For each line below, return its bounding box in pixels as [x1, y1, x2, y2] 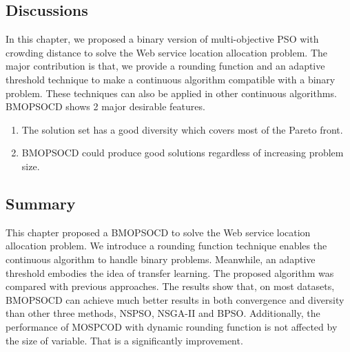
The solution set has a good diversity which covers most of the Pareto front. [21, 122, 343, 136]
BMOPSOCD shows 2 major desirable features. [6, 99, 205, 114]
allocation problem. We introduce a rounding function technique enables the [6, 238, 327, 253]
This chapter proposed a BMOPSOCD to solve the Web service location [6, 225, 311, 239]
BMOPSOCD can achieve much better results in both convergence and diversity [6, 292, 344, 307]
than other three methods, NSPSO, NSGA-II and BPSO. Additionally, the [6, 306, 320, 320]
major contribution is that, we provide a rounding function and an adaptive [6, 59, 325, 73]
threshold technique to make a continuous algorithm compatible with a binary [6, 72, 336, 86]
